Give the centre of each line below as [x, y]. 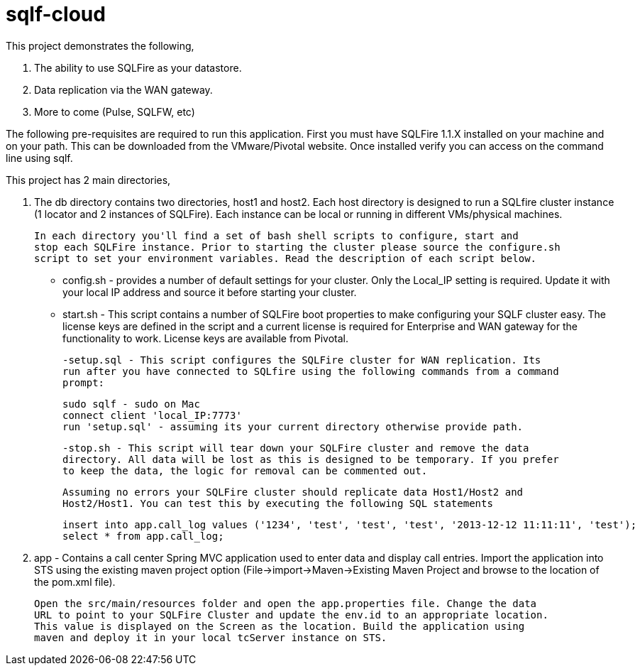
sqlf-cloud [56, 14]
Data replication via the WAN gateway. [123, 89]
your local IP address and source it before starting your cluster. [210, 292]
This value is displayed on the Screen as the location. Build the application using [280, 626]
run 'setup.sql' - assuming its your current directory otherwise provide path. [293, 426]
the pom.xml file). [75, 582]
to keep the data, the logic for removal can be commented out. [245, 470]
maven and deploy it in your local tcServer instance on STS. [211, 637]
